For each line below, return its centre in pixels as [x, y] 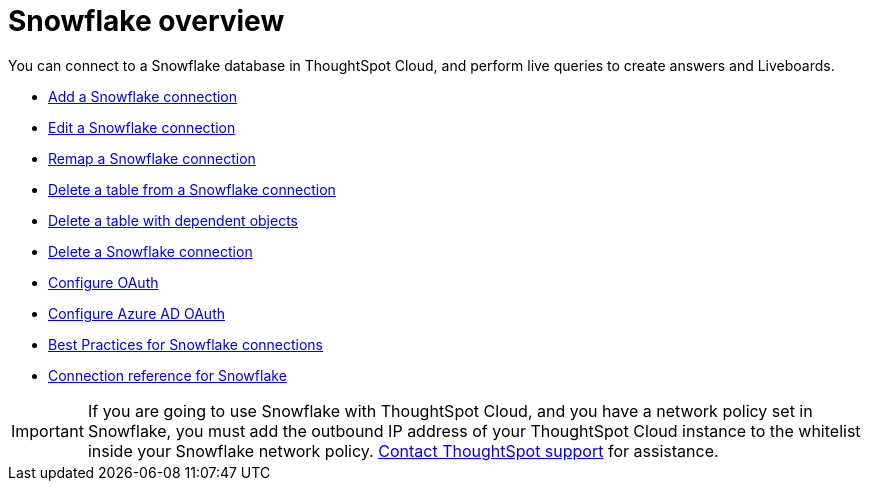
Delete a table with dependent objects [173, 220]
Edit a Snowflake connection [142, 127]
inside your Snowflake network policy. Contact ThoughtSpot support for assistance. [403, 450]
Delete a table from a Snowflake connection [192, 189]
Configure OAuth [103, 282]
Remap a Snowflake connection [152, 158]
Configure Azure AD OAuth [136, 313]
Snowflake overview [146, 21]
